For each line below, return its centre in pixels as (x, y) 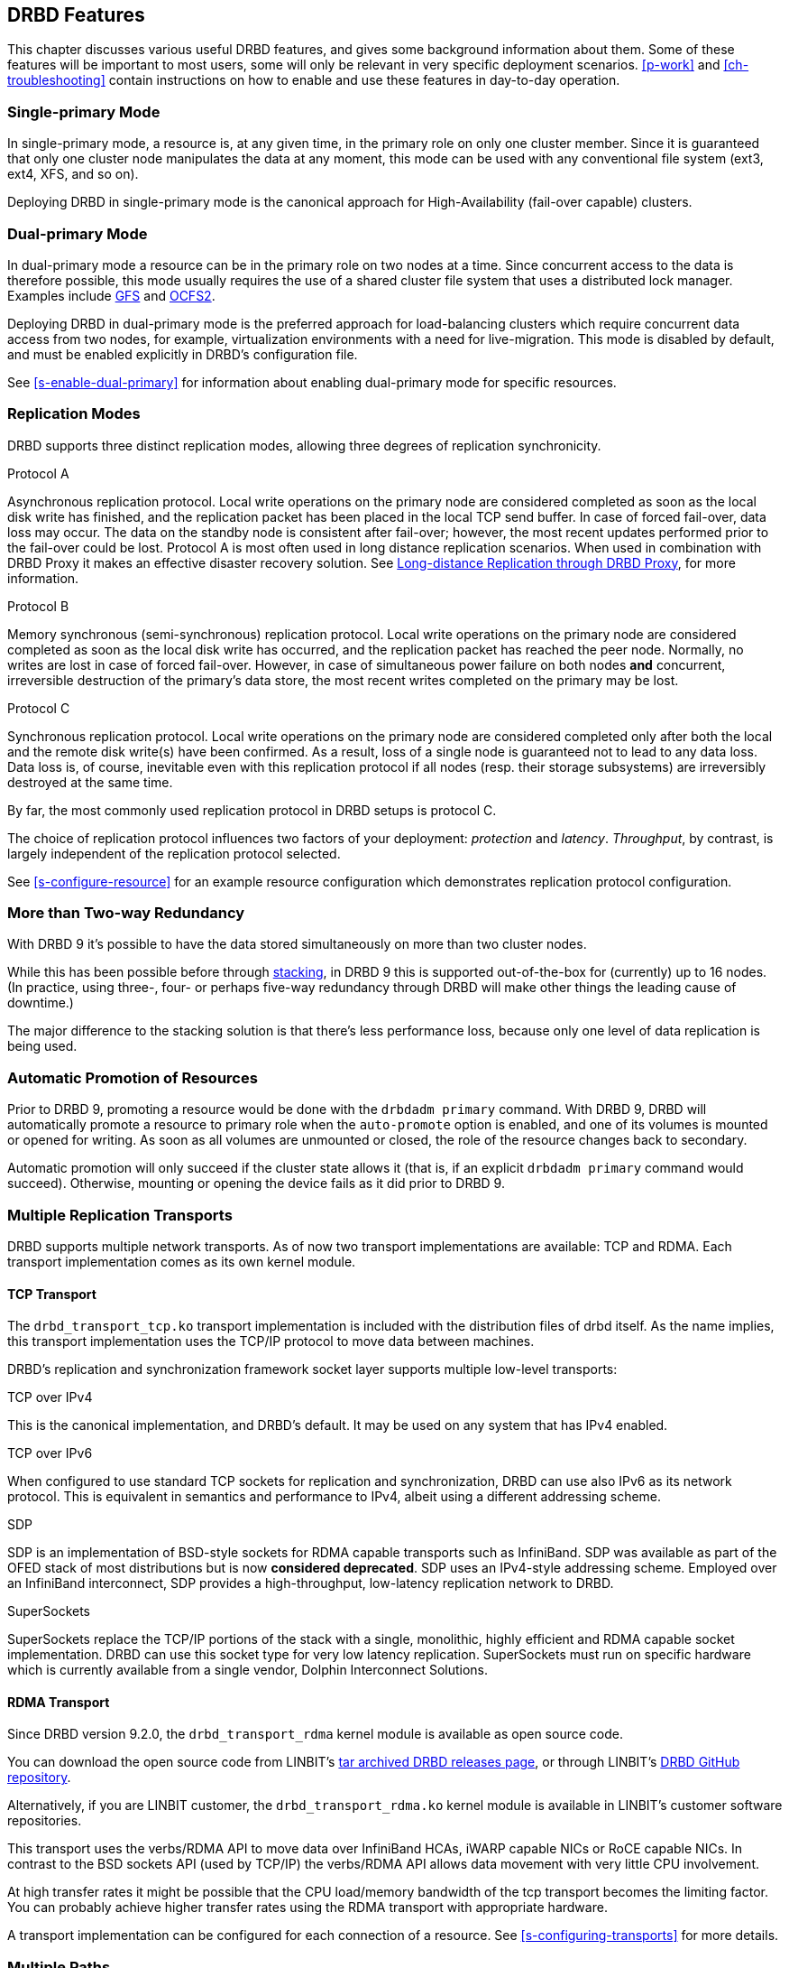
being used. (42, 1046)
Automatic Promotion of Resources (133, 1077)
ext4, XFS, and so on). (73, 174)
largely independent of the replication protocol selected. (174, 853)
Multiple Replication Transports (120, 1215)
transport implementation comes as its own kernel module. (182, 1261)
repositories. (45, 1821)
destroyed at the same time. (90, 782)
